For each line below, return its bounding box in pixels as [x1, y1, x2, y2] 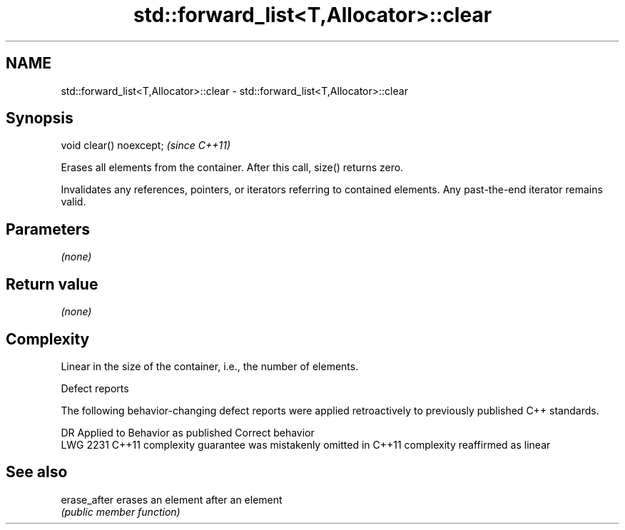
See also [6, 463, 68, 481]
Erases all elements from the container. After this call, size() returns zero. [61, 161, 404, 174]
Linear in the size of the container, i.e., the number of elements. [61, 360, 359, 372]
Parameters [6, 220, 90, 238]
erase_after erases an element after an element [61, 493, 283, 506]
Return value [6, 275, 98, 293]
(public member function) [61, 505, 181, 518]
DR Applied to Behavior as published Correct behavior [61, 426, 315, 439]
